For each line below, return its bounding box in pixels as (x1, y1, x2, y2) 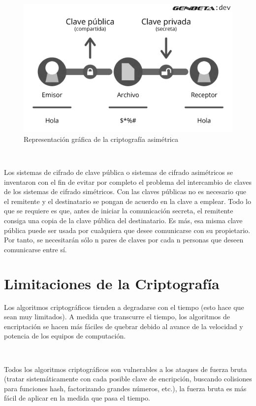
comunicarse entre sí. (4, 244, 67, 254)
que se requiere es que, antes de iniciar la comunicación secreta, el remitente (4, 205, 233, 216)
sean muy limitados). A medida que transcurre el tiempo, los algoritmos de (4, 311, 230, 322)
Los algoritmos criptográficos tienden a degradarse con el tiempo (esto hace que (4, 302, 244, 312)
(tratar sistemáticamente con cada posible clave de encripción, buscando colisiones (4, 373, 252, 384)
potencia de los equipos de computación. (4, 331, 126, 341)
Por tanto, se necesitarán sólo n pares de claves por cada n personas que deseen (4, 235, 244, 245)
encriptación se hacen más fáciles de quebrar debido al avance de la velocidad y (4, 321, 243, 331)
